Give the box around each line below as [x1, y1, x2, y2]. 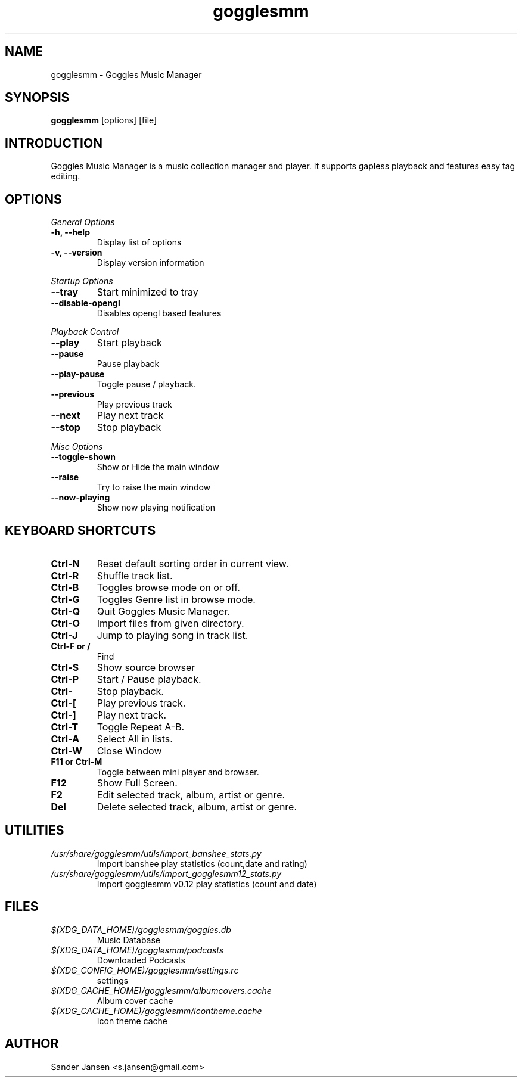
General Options [51, 217, 115, 228]
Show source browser [97, 661, 195, 673]
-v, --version [51, 247, 102, 258]
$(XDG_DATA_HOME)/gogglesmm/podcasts [51, 944, 224, 955]
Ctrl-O [51, 617, 80, 629]
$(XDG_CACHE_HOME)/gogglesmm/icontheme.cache [51, 1005, 262, 1016]
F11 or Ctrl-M [51, 756, 102, 767]
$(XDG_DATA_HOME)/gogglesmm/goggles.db [51, 924, 231, 935]
